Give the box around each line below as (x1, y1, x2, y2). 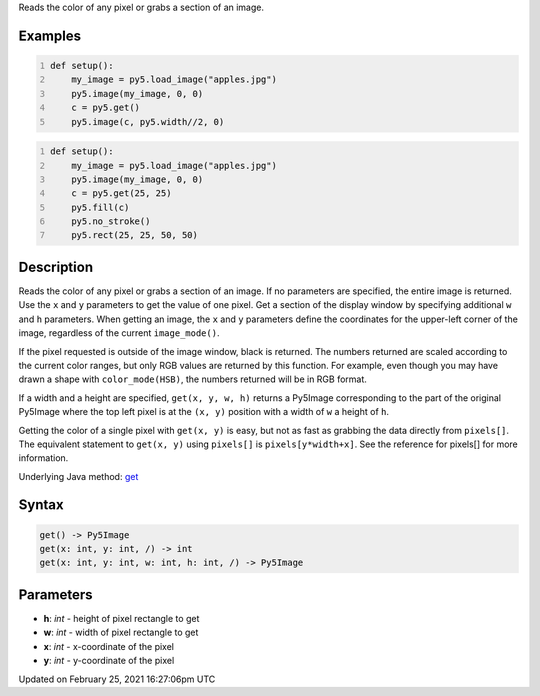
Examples (18, 27, 82, 44)
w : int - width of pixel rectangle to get (43, 626, 199, 639)
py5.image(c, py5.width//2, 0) (71, 116, 225, 127)
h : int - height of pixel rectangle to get (43, 612, 200, 624)
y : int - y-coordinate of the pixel (43, 655, 175, 667)
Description (18, 258, 94, 275)
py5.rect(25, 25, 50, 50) (71, 230, 199, 241)
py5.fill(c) (71, 201, 130, 213)
